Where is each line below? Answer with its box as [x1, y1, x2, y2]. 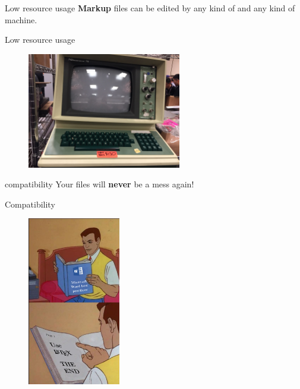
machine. [5, 13, 37, 26]
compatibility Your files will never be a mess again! [5, 178, 194, 190]
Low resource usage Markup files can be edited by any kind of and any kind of [5, 2, 295, 14]
